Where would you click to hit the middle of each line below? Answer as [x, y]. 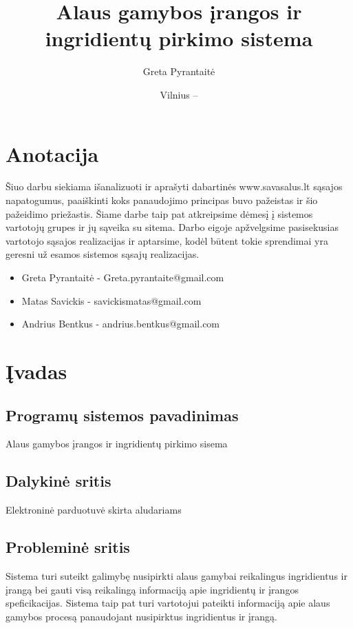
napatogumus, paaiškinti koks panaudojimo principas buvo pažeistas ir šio [162, 200]
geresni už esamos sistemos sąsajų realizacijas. [103, 254]
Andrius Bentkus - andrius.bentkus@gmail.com [121, 324]
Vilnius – [179, 94]
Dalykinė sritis [58, 481]
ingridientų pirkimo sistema [179, 38]
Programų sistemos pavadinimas [122, 415]
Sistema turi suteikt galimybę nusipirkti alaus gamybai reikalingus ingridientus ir [176, 575]
